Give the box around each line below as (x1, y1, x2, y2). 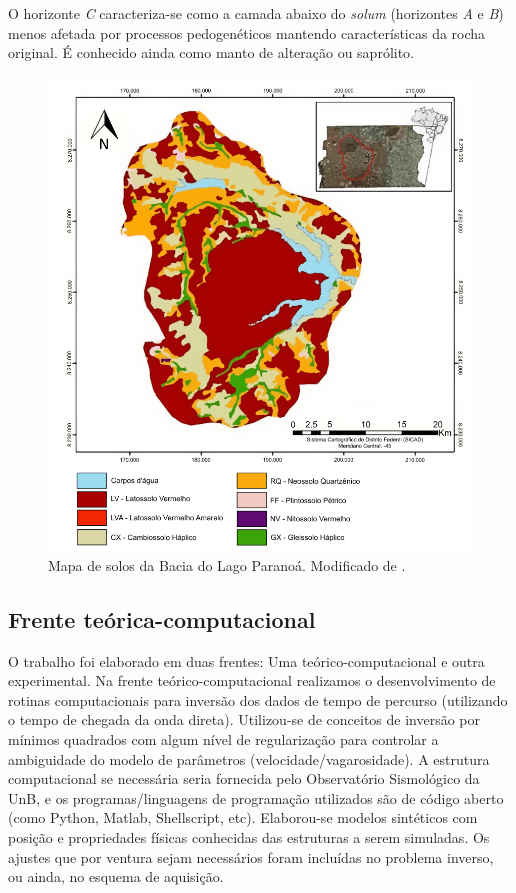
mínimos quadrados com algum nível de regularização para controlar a (8, 729, 439, 750)
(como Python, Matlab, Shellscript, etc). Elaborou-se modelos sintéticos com (8, 807, 478, 828)
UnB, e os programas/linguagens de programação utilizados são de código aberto (8, 787, 504, 808)
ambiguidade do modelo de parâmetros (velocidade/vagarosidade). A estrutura (8, 748, 490, 769)
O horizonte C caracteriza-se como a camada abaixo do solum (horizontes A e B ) (8, 3, 504, 23)
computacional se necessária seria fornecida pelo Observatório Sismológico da (8, 768, 480, 789)
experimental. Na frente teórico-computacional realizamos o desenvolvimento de (8, 670, 496, 691)
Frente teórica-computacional (8, 603, 316, 634)
